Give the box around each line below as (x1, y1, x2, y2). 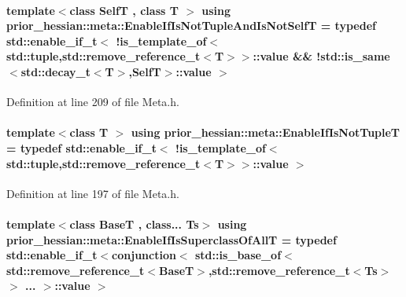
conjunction (112, 247, 176, 263)
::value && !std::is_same (253, 48, 390, 64)
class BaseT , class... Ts (69, 215, 199, 232)
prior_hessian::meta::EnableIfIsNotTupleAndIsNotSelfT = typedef (6, 17, 376, 34)
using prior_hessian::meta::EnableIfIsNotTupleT (131, 124, 400, 141)
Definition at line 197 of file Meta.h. (6, 185, 179, 201)
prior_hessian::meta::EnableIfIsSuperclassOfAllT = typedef (6, 231, 337, 247)
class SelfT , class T (69, 2, 179, 18)
